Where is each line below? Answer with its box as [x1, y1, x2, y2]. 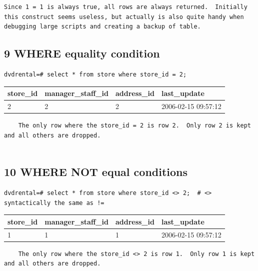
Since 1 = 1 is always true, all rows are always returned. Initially [4, 3, 247, 10]
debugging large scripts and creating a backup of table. [4, 23, 201, 30]
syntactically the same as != [4, 199, 104, 206]
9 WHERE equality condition [4, 45, 160, 61]
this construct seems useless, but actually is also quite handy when [4, 13, 244, 20]
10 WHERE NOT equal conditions [4, 164, 188, 179]
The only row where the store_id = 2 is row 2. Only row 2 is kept [18, 122, 251, 129]
